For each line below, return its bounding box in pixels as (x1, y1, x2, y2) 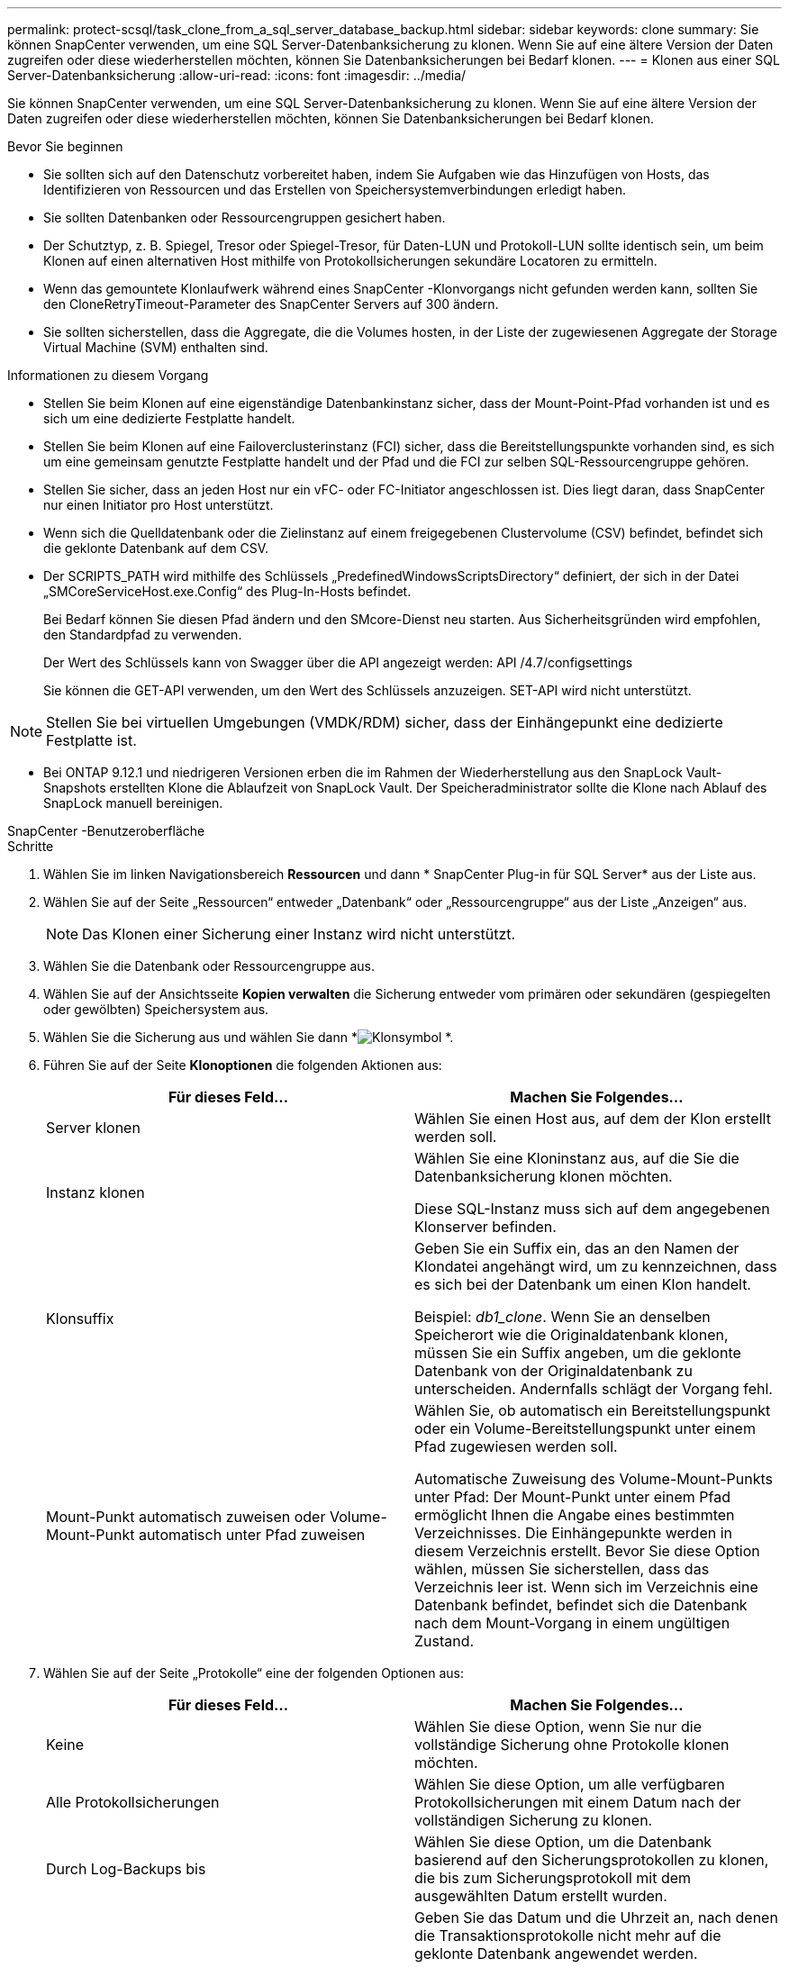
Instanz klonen (46, 1183, 145, 1201)
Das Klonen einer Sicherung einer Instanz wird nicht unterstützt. (82, 925, 516, 943)
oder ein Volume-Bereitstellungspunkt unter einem (414, 1419, 756, 1437)
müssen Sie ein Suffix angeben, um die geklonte (414, 1344, 741, 1362)
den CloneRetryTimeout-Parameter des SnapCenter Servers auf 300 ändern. (43, 296, 499, 312)
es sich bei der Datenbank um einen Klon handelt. (414, 1275, 751, 1293)
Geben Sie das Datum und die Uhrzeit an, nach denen (414, 1908, 778, 1926)
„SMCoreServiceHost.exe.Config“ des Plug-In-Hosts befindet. (43, 584, 412, 599)
